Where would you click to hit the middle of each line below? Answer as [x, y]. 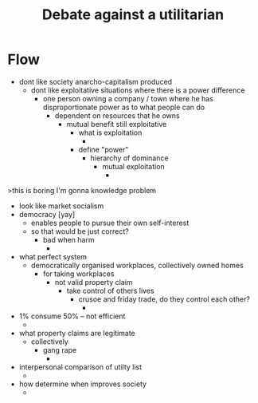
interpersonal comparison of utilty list [80, 367]
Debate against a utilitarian [133, 15]
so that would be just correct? [80, 231]
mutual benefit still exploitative [117, 124]
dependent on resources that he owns [117, 115]
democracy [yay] [47, 214]
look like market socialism [61, 206]
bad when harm [68, 239]
